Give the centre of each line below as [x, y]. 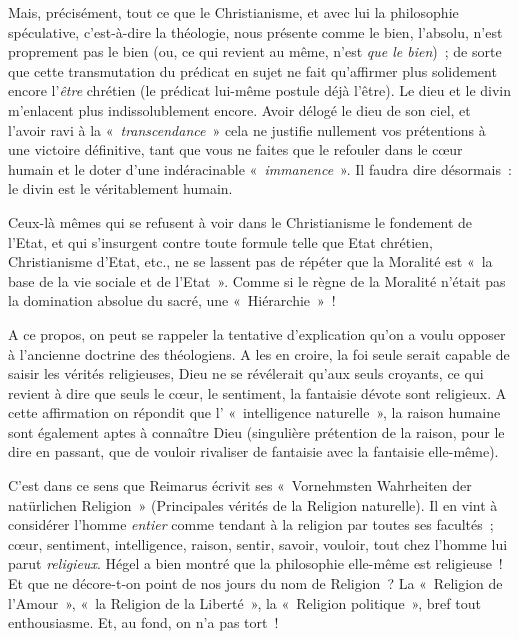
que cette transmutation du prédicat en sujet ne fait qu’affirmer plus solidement [252, 70]
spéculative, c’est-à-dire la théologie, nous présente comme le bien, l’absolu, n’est [255, 31]
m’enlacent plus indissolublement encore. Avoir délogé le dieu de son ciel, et [239, 109]
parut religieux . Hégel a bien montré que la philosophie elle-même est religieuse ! [255, 563]
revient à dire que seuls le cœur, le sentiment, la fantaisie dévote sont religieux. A [257, 392]
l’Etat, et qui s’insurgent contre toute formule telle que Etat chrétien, [220, 241]
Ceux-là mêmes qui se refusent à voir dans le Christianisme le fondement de [240, 221]
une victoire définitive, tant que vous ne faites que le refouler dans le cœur [235, 149]
